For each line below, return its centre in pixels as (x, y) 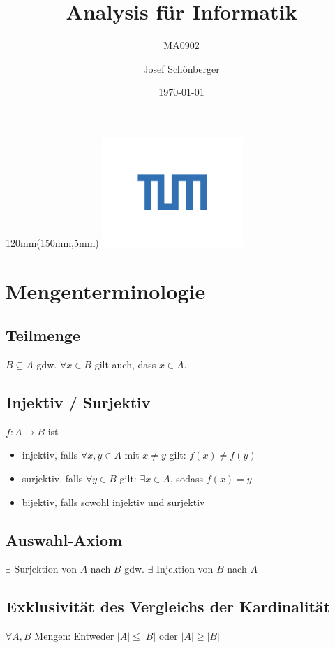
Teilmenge (43, 335)
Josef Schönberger (181, 68)
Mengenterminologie (106, 290)
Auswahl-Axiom (64, 539)
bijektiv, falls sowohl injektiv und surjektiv (113, 502)
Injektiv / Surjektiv (78, 402)
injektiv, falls (50, 455)
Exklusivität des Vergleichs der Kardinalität (168, 606)
